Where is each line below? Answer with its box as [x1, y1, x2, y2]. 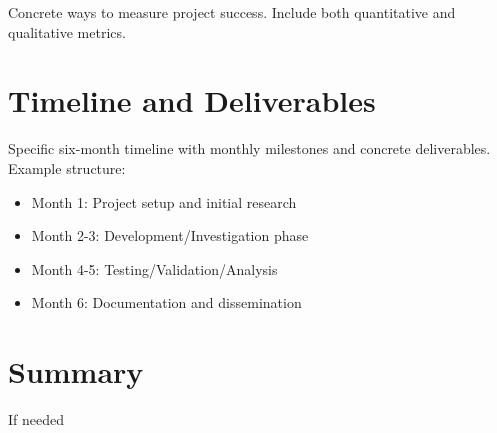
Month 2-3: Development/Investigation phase [31, 225, 309, 246]
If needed [8, 409, 64, 429]
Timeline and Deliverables [8, 80, 376, 121]
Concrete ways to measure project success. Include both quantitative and [8, 2, 456, 22]
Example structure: [8, 157, 126, 178]
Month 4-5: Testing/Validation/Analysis [31, 258, 278, 279]
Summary [8, 351, 144, 392]
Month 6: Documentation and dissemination [31, 292, 302, 313]
